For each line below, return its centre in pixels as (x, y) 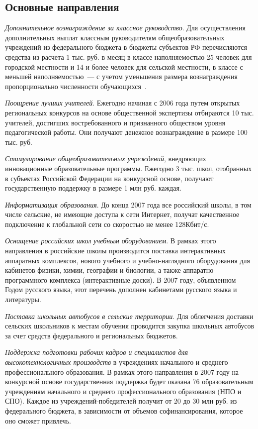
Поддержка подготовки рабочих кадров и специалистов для (96, 352)
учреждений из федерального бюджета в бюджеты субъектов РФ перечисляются (126, 47)
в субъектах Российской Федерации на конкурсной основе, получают (109, 178)
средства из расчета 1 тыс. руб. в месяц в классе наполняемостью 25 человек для (129, 56)
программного (26, 279)
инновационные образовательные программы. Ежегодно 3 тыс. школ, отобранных (129, 168)
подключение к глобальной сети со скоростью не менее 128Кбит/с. (107, 224)
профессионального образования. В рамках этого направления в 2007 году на (122, 372)
